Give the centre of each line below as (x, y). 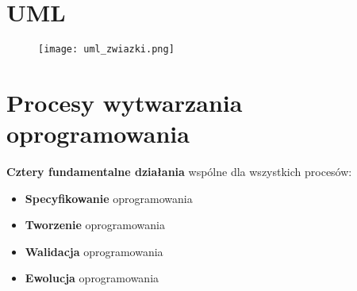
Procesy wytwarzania (125, 102)
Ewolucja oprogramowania (92, 278)
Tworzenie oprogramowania (95, 225)
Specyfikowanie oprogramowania (109, 198)
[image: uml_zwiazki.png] (106, 50)
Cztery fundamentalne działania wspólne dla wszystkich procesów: (179, 172)
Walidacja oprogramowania (94, 251)
